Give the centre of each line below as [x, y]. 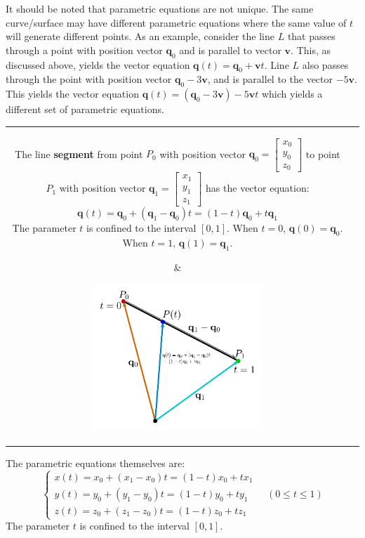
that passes [311, 36]
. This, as [311, 50]
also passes [325, 64]
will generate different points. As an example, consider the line [140, 36]
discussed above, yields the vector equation [98, 64]
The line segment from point [79, 153]
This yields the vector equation [72, 94]
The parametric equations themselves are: [95, 462]
